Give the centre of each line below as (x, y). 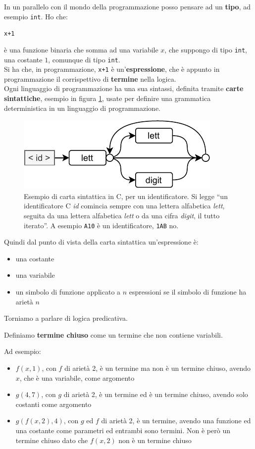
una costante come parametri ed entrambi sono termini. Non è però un (123, 430)
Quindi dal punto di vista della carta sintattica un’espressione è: (101, 242)
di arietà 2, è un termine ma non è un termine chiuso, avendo (157, 368)
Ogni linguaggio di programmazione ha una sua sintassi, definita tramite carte (124, 88)
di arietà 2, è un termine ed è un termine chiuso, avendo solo (156, 394)
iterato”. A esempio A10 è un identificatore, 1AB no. (101, 225)
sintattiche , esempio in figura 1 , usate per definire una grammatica (107, 98)
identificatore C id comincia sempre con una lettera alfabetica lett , (124, 206)
